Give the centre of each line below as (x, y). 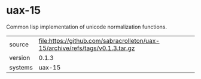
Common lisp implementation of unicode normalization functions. (87, 27)
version (20, 58)
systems (21, 67)
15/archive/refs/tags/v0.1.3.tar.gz (87, 48)
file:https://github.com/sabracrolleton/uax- (99, 40)
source (19, 44)
